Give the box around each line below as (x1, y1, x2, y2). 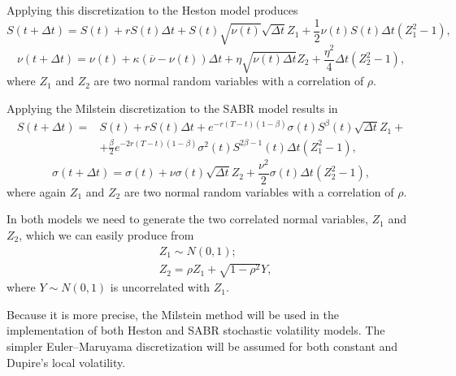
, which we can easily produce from (19, 226, 194, 243)
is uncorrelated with (110, 279, 211, 296)
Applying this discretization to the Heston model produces (7, 2, 298, 18)
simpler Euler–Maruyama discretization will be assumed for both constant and (7, 337, 398, 354)
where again (7, 183, 67, 200)
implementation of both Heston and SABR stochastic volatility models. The (7, 322, 385, 339)
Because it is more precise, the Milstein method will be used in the (7, 305, 339, 322)
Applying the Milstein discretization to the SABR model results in (7, 99, 338, 116)
